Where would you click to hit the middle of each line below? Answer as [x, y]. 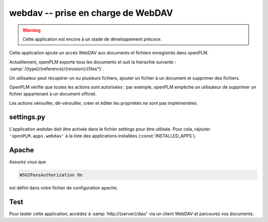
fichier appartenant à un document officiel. [53, 94]
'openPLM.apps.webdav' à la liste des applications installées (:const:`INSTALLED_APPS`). [102, 135]
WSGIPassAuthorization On [51, 175]
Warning [32, 30]
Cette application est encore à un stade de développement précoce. [92, 39]
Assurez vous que [28, 162]
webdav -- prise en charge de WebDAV [91, 13]
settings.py [27, 117]
